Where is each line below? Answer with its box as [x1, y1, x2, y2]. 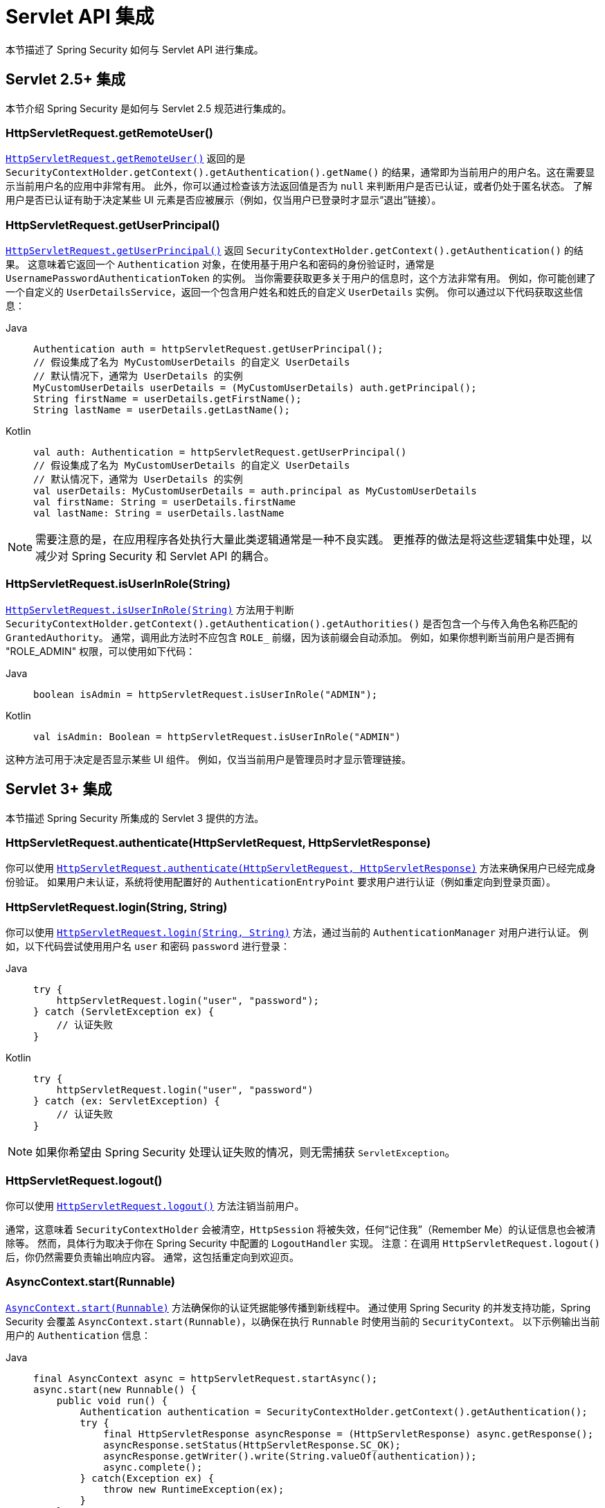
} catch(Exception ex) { [80, 1472, 215, 1484]
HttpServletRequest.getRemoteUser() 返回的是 [6, 152, 246, 165]
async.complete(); [103, 1461, 203, 1473]
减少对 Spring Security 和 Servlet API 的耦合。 [35, 549, 276, 564]
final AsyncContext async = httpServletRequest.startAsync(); [33, 1372, 378, 1384]
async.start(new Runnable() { [33, 1383, 197, 1395]
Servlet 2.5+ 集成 [6, 71, 126, 89]
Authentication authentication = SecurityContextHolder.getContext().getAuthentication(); [80, 1406, 588, 1417]
